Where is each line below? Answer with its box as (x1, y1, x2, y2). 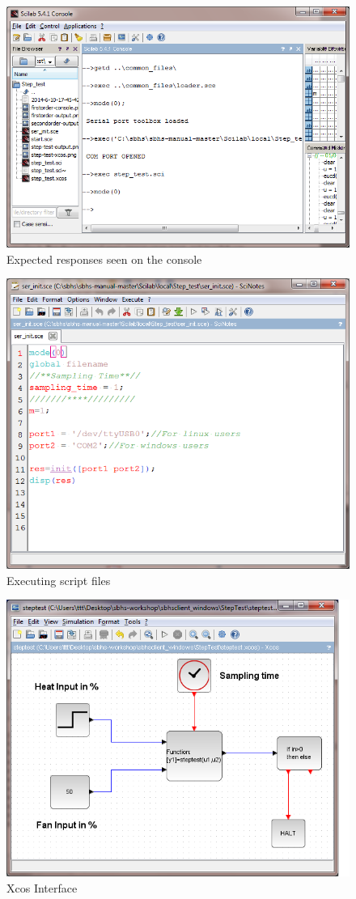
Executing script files (6, 571, 111, 588)
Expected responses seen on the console (6, 250, 202, 267)
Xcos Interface (6, 879, 78, 896)
